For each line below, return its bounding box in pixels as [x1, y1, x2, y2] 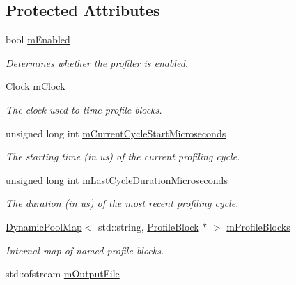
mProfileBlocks [226, 219, 290, 233]
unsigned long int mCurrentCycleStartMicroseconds [6, 125, 226, 140]
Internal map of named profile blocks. [6, 242, 164, 257]
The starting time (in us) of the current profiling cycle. [6, 149, 240, 164]
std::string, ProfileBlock [98, 219, 199, 233]
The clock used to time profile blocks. [6, 102, 162, 116]
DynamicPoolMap [6, 219, 82, 233]
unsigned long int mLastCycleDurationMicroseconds [6, 172, 228, 187]
